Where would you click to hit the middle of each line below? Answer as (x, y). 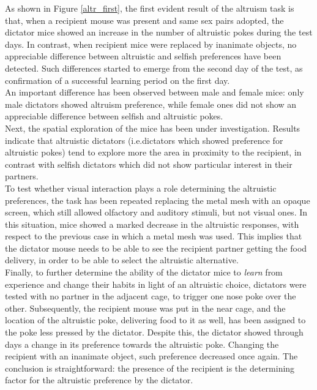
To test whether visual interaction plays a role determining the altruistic (141, 188)
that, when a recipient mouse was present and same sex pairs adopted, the (144, 20)
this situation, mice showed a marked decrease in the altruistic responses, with (152, 224)
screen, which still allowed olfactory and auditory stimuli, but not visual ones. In (156, 212)
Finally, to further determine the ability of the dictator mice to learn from (144, 272)
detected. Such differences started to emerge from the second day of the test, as (154, 68)
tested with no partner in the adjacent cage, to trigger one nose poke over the (151, 296)
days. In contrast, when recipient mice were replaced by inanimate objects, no (151, 44)
